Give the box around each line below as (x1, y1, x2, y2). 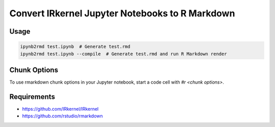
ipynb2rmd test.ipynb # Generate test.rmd (20, 44, 131, 49)
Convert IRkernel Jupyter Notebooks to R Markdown (9, 8, 235, 19)
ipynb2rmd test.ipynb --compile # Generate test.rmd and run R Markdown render (20, 51, 227, 57)
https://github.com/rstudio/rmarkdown (22, 113, 103, 119)
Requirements (9, 92, 56, 101)
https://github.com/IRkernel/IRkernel (22, 106, 99, 112)
